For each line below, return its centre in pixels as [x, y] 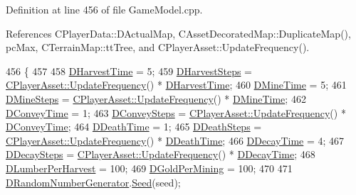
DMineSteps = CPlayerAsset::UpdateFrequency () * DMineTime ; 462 [156, 98]
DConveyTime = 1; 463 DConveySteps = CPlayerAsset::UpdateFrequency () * [176, 112]
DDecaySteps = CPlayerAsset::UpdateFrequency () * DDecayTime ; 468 [161, 154]
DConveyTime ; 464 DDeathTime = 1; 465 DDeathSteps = [134, 127]
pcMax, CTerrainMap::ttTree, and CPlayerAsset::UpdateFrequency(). [158, 47]
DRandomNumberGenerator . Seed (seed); [93, 182]
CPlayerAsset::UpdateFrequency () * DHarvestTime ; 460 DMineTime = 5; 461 [176, 85]
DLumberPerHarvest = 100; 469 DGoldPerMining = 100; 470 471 [149, 168]
